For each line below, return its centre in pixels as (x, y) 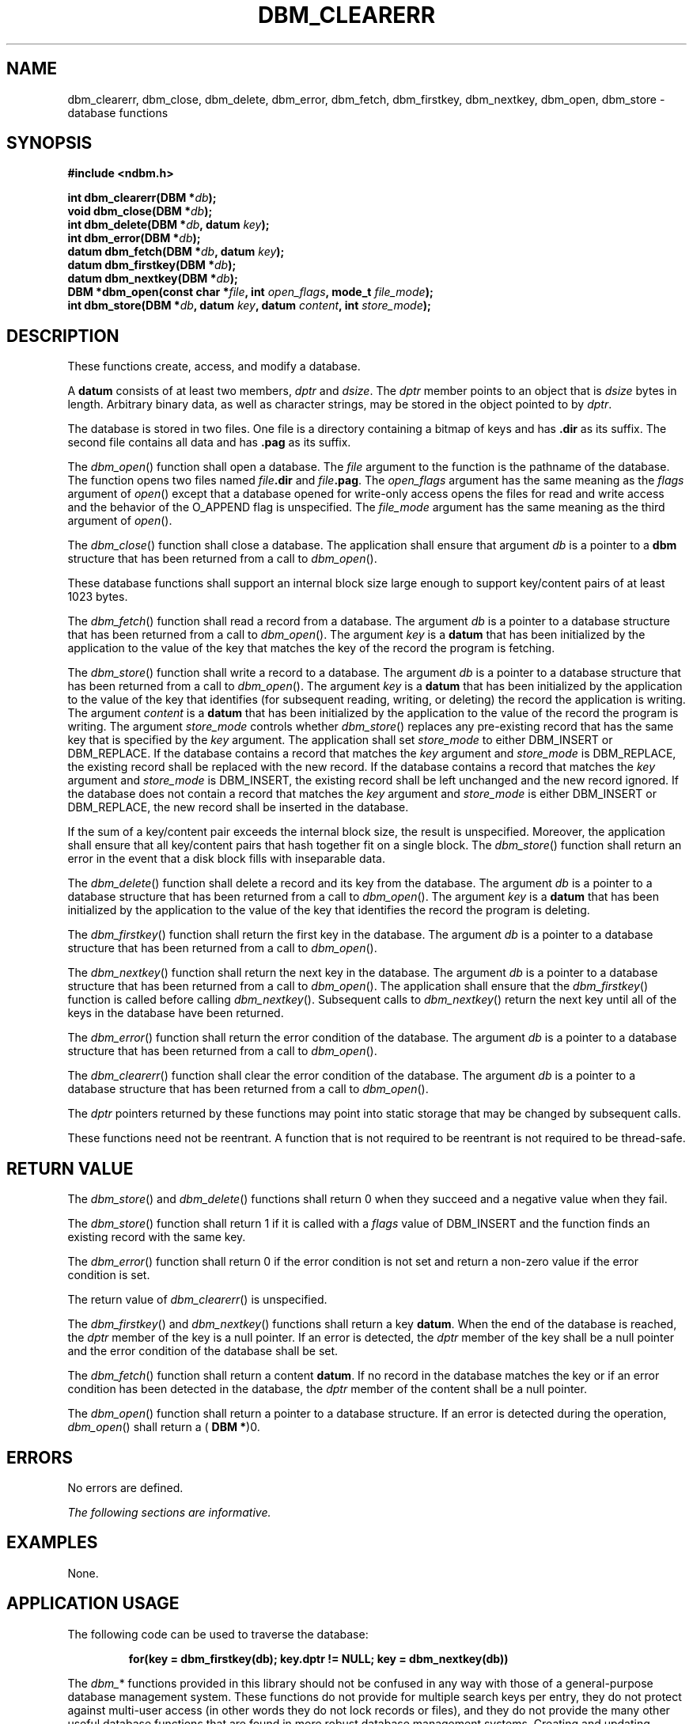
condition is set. (109, 1275)
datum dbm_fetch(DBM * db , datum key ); (176, 252)
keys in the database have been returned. (176, 1013)
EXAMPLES (52, 1543)
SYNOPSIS (49, 143)
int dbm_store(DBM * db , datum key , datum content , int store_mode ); (249, 306)
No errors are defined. (125, 1487)
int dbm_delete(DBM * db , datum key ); (169, 225)
